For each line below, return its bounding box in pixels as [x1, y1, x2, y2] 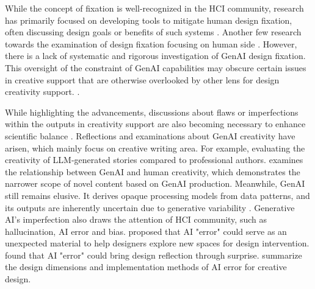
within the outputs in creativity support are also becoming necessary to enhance [5, 117, 306, 130]
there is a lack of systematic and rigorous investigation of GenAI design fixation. [5, 49, 306, 62]
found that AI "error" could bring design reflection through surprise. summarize [5, 248, 302, 261]
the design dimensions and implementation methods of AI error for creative [5, 260, 287, 273]
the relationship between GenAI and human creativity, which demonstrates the [5, 165, 300, 178]
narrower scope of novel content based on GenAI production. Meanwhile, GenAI [5, 177, 305, 190]
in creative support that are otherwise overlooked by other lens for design [5, 73, 280, 86]
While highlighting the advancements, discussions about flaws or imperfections [5, 105, 299, 118]
